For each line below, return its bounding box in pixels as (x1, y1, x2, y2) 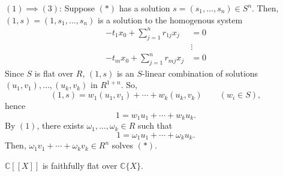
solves (112, 139, 133, 151)
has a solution (119, 2, 170, 14)
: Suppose (59, 2, 95, 14)
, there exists (37, 119, 84, 132)
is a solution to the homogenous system (98, 13, 243, 26)
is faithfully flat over (42, 159, 118, 171)
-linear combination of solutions (142, 66, 258, 79)
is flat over (34, 66, 74, 79)
